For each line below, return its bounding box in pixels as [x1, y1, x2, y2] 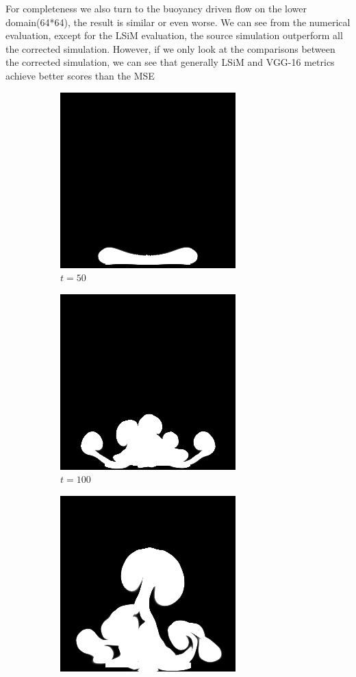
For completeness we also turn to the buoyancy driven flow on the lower [5, 1, 307, 15]
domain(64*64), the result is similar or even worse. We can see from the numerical [5, 14, 351, 29]
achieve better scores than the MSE [5, 68, 155, 82]
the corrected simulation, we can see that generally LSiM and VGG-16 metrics [5, 55, 335, 69]
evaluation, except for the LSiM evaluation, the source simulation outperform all [5, 28, 343, 43]
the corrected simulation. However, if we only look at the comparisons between [5, 41, 335, 56]
